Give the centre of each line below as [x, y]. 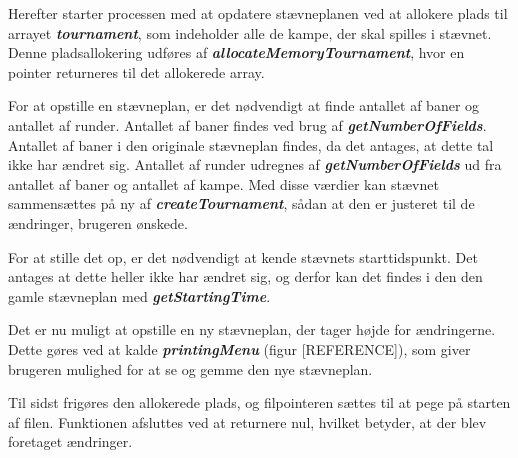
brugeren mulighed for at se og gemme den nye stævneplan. [190, 368]
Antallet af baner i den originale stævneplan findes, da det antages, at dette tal [251, 144]
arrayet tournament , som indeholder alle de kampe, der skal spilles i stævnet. [250, 32]
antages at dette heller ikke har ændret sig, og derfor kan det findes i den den [245, 276]
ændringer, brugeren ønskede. [98, 222]
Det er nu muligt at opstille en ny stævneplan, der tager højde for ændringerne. [252, 329]
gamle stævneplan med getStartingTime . [139, 295]
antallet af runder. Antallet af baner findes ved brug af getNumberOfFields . [247, 124]
